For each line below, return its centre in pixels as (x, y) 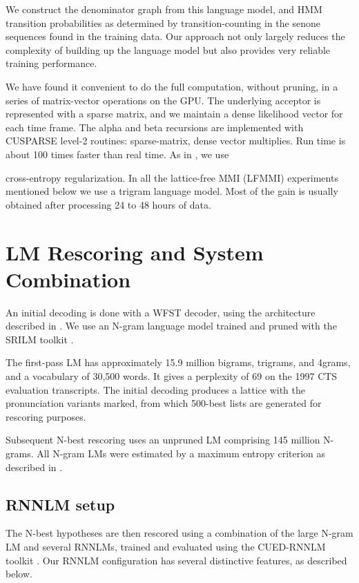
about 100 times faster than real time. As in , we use (117, 154)
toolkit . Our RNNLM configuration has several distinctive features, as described (176, 560)
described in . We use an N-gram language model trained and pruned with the (171, 326)
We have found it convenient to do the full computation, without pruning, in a (172, 86)
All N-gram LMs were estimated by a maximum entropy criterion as (181, 453)
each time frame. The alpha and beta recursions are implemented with (155, 127)
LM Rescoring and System (135, 252)
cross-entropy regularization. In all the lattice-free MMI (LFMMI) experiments (172, 177)
